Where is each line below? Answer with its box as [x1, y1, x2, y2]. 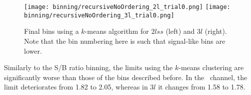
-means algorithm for [84, 26, 149, 36]
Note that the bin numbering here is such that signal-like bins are [24, 35, 225, 46]
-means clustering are [178, 62, 244, 73]
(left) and [165, 26, 195, 36]
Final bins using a [24, 26, 79, 36]
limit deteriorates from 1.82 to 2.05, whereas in [4, 82, 148, 92]
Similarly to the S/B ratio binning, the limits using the [4, 62, 173, 73]
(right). [204, 26, 227, 36]
